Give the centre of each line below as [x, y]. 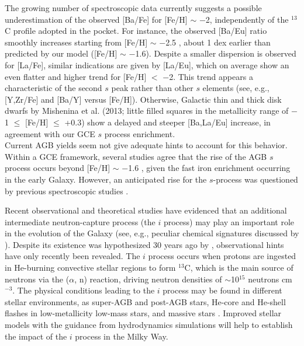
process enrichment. [140, 133]
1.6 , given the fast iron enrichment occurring [209, 168]
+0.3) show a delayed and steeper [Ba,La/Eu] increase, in [167, 122]
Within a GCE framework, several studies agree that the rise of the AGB [136, 156]
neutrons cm [270, 279]
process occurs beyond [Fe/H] [58, 168]
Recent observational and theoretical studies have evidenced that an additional [146, 210]
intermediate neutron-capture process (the [80, 221]
